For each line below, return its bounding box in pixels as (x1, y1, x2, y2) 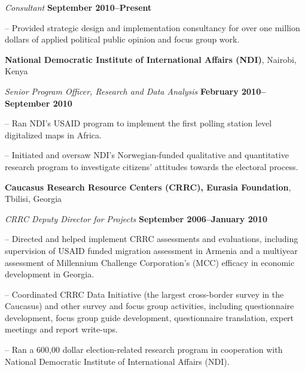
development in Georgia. (5, 268, 94, 280)
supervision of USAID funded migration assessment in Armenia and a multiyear (5, 244, 298, 256)
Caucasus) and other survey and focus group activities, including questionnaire (5, 300, 294, 312)
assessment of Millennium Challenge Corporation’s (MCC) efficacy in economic (5, 256, 295, 268)
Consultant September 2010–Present (5, 1, 152, 13)
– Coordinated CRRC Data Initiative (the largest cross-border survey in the (5, 288, 284, 300)
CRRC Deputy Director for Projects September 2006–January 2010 (5, 212, 267, 225)
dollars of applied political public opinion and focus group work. (5, 33, 240, 46)
